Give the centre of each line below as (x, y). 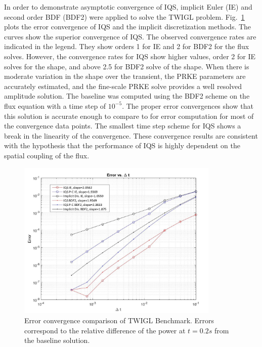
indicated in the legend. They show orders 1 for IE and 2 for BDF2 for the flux (127, 46)
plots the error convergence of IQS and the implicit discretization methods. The (128, 27)
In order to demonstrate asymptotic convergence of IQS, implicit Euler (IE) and (128, 7)
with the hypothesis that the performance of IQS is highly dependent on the (122, 145)
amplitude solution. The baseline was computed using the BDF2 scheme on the (127, 96)
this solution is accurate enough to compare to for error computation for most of (129, 116)
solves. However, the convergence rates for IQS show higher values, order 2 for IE (130, 56)
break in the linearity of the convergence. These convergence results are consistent (131, 135)
